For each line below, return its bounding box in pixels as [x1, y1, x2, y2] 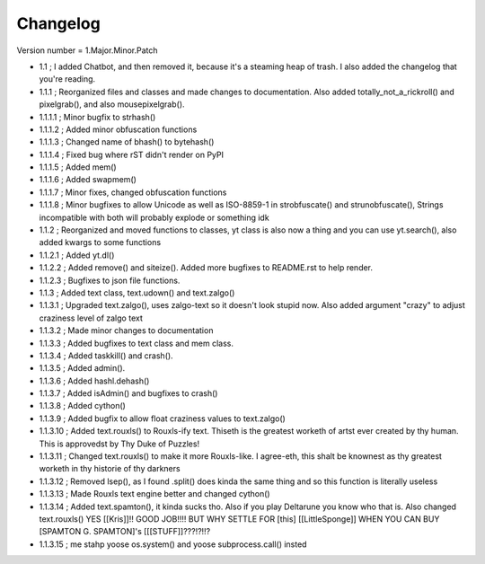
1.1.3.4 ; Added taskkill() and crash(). [39, 350, 174, 361]
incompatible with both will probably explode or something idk [39, 212, 269, 223]
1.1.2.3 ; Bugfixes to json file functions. [39, 275, 181, 286]
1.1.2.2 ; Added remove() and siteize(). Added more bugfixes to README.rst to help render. [39, 262, 373, 273]
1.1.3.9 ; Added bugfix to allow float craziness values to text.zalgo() [39, 413, 287, 424]
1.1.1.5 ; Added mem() [39, 162, 117, 172]
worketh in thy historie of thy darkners [39, 463, 181, 474]
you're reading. [39, 74, 96, 84]
